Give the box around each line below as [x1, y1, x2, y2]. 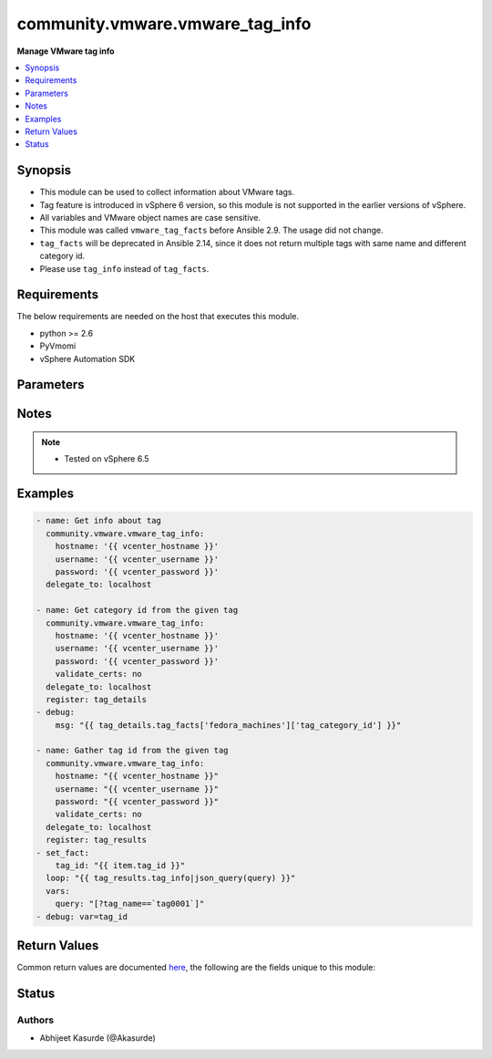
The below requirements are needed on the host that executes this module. [16, 311, 300, 322]
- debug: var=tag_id [36, 911, 128, 921]
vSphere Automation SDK [39, 353, 136, 364]
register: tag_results [46, 835, 148, 846]
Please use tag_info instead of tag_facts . [39, 263, 210, 274]
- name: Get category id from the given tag [36, 605, 239, 616]
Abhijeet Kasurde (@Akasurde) [39, 1033, 156, 1043]
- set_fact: [36, 847, 90, 857]
